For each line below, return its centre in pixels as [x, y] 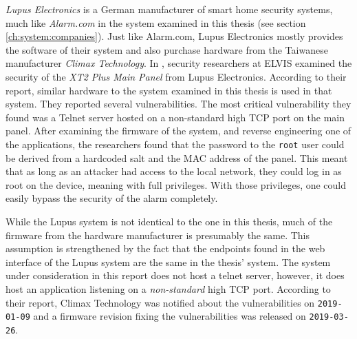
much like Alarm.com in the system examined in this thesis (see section [156, 22]
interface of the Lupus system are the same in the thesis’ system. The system [168, 261]
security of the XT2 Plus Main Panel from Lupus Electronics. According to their [176, 76]
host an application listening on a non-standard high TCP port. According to [168, 288]
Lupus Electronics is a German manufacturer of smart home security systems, [169, 9]
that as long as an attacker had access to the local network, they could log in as [174, 171]
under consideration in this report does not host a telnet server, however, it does [175, 275]
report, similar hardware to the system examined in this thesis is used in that [169, 90]
